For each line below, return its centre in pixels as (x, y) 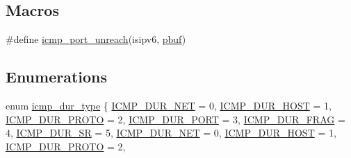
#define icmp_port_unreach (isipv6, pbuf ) (96, 39)
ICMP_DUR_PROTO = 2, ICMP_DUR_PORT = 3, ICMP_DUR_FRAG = (175, 119)
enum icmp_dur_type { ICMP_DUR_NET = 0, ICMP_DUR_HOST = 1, (169, 105)
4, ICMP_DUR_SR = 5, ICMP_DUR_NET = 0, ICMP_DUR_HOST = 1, (171, 133)
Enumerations (57, 77)
